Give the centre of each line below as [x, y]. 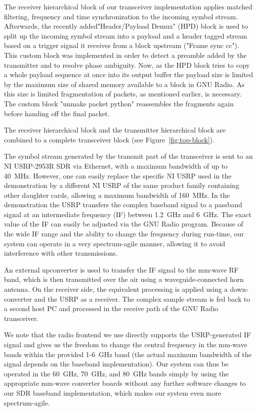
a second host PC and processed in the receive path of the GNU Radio [111, 308]
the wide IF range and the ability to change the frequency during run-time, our [124, 234]
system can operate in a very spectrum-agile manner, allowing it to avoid [115, 243]
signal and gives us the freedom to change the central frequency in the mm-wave [126, 344]
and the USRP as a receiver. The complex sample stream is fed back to [142, 298]
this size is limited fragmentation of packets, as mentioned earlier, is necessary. [123, 94]
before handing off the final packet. [57, 113]
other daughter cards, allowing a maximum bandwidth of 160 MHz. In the [117, 195]
